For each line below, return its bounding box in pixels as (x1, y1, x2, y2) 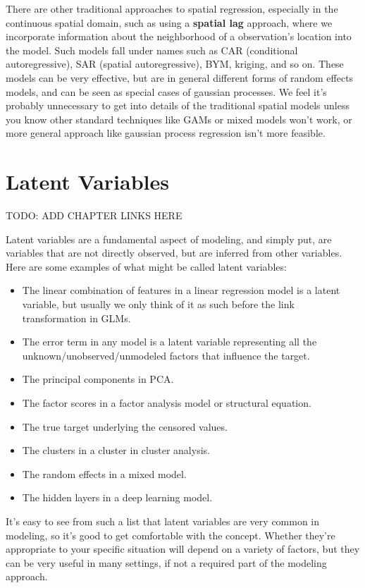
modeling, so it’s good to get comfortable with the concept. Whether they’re (6, 527, 335, 542)
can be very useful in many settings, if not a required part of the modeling (6, 555, 327, 570)
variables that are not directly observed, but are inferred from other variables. (6, 245, 342, 260)
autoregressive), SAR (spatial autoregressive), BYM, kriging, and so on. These (6, 56, 344, 71)
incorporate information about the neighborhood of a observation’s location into (6, 29, 352, 44)
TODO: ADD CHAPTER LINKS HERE (6, 208, 182, 223)
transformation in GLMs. (22, 310, 131, 325)
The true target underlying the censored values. (22, 419, 228, 434)
